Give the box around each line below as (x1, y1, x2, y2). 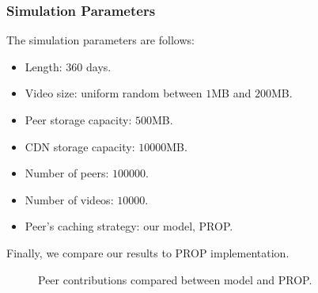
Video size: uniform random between (25, 85, 203, 101)
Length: (25, 58, 62, 74)
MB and (211, 85, 252, 101)
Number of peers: (25, 165, 109, 181)
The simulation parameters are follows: (6, 32, 195, 48)
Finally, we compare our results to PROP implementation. (6, 244, 290, 261)
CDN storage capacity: (25, 138, 135, 154)
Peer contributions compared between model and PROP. (38, 271, 312, 287)
